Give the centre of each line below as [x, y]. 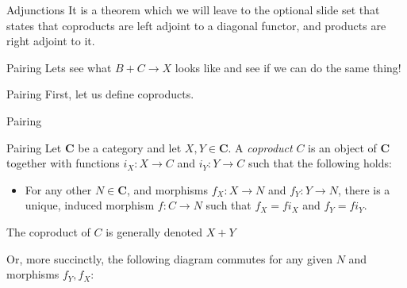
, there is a [364, 189]
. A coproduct [260, 147]
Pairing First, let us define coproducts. [100, 94]
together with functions [63, 163]
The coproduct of [48, 231]
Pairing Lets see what [59, 67]
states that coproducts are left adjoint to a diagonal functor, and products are [196, 25]
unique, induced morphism [90, 205]
